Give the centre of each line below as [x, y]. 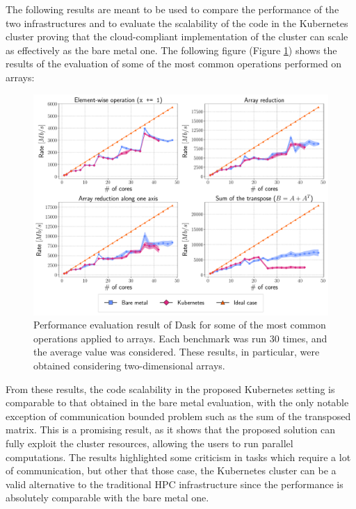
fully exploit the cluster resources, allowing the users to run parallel [149, 443]
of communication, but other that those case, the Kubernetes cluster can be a [171, 470]
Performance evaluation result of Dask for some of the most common [180, 325]
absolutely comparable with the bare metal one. [107, 498]
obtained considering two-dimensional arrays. [129, 365]
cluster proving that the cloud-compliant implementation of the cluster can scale [177, 36]
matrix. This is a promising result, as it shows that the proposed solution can [171, 429]
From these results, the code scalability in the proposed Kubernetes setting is [170, 389]
